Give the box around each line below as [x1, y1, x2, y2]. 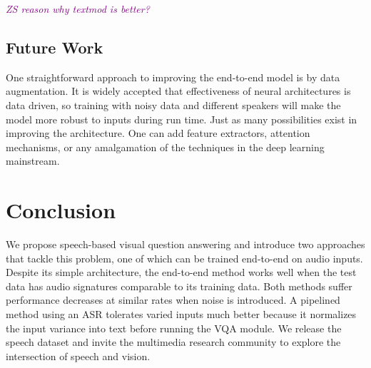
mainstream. [6, 153, 60, 168]
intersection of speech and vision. [6, 348, 151, 363]
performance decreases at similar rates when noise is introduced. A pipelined [6, 292, 340, 307]
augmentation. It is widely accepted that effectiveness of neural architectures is [6, 83, 351, 98]
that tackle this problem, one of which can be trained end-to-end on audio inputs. [6, 250, 363, 265]
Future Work [6, 36, 103, 58]
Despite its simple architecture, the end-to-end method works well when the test [6, 265, 357, 280]
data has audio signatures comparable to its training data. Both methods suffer [6, 278, 352, 293]
